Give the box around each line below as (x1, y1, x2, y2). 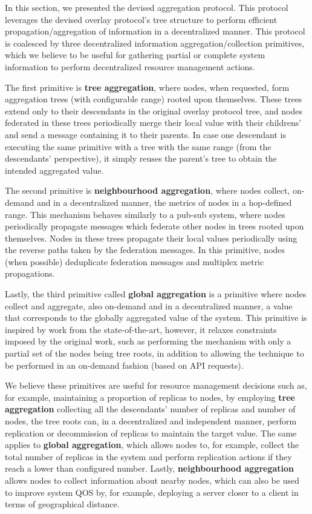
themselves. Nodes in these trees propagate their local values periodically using (5, 231, 297, 244)
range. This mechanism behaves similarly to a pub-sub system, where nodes (5, 208, 285, 220)
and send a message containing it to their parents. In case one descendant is (5, 128, 286, 140)
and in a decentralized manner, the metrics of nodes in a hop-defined (36, 196, 292, 208)
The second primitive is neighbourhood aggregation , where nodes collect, (5, 184, 290, 197)
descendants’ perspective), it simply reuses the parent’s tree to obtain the (5, 152, 277, 165)
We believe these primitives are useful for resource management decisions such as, (5, 379, 307, 392)
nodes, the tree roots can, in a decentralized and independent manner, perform (5, 415, 297, 427)
